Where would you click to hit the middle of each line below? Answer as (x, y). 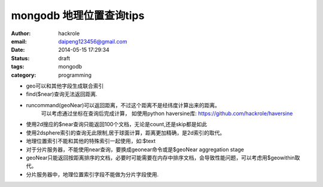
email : (19, 41)
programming (75, 75)
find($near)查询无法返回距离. (62, 94)
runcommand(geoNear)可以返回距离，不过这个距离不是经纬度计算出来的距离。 (123, 105)
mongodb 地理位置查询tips (78, 15)
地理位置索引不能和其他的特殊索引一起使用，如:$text (91, 141)
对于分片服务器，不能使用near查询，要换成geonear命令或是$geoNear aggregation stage (135, 149)
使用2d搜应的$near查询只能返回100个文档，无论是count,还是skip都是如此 (117, 124)
